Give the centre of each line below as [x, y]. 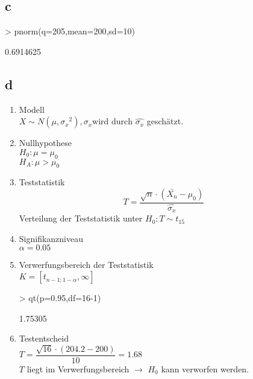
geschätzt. [165, 121]
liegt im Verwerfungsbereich [78, 368]
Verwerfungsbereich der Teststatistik [86, 265]
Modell [32, 109]
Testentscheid [44, 338]
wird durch [113, 122]
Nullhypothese [45, 143]
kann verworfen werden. [205, 368]
